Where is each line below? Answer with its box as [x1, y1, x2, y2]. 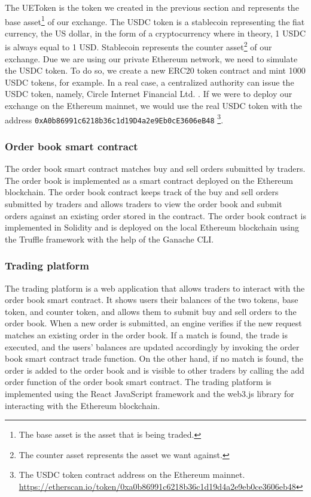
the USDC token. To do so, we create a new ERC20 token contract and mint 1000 [5, 64, 306, 77]
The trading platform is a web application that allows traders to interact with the [5, 281, 305, 294]
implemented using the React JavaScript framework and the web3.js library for [5, 387, 294, 399]
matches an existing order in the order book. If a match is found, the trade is [5, 328, 288, 341]
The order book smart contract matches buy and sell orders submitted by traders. [5, 162, 306, 175]
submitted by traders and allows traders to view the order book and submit [5, 197, 282, 210]
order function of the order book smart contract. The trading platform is [5, 375, 272, 388]
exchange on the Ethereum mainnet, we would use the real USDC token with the [5, 99, 302, 112]
